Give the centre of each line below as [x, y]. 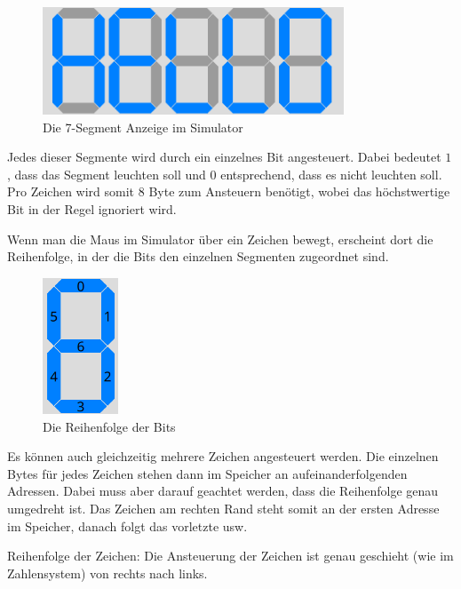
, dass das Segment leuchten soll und [107, 174]
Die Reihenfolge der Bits [109, 426]
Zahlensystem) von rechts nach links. [107, 573]
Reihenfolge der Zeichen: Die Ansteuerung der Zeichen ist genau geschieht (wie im [230, 556]
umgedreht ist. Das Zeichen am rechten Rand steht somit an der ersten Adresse [223, 509]
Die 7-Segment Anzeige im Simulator [143, 127]
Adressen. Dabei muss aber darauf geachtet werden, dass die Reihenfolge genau [223, 491]
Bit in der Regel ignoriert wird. [92, 208]
